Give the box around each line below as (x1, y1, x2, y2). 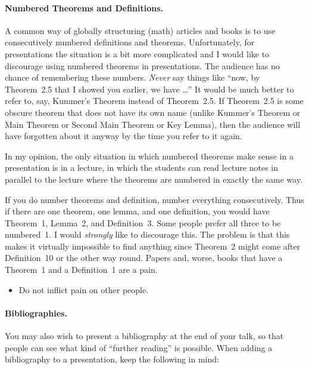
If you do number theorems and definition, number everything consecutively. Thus (5, 193, 304, 205)
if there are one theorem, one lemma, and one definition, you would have (5, 205, 270, 217)
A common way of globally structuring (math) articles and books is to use (5, 24, 276, 36)
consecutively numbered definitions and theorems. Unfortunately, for (5, 36, 255, 48)
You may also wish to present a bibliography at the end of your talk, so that (5, 330, 284, 342)
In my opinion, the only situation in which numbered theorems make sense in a (5, 149, 294, 162)
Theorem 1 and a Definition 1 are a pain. (5, 263, 158, 276)
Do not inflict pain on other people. (18, 283, 149, 296)
